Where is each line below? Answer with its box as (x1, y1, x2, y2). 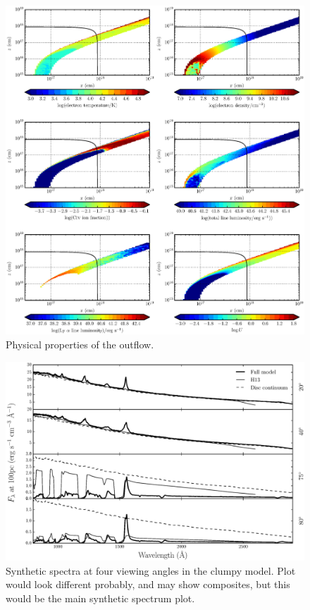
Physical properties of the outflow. (6, 336, 154, 351)
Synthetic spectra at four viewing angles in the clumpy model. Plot (6, 563, 296, 578)
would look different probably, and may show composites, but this (6, 577, 290, 592)
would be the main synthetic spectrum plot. (6, 590, 195, 605)
